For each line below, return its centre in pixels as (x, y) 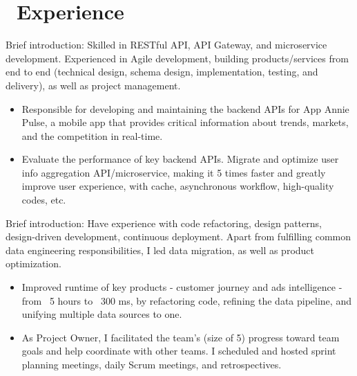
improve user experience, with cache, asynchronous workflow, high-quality (178, 186)
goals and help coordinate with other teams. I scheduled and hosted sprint (179, 351)
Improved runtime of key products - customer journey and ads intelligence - (182, 287)
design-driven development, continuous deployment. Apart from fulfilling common (178, 236)
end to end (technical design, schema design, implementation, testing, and (162, 72)
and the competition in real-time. (92, 135)
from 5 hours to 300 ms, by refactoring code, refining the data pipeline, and (186, 300)
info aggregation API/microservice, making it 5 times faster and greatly (174, 172)
